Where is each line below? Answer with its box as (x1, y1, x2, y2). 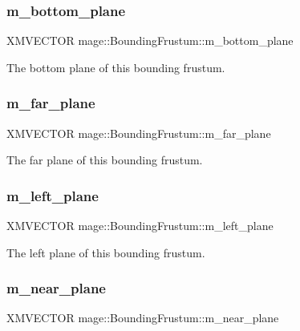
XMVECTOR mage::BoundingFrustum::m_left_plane (6, 217, 274, 234)
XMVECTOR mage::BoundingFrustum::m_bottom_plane (6, 32, 294, 49)
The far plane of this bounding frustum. (6, 151, 203, 168)
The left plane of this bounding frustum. (6, 244, 205, 260)
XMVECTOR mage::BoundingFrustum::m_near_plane (6, 309, 279, 326)
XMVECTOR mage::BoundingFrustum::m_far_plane (6, 124, 271, 141)
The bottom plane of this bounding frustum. (6, 59, 225, 75)
